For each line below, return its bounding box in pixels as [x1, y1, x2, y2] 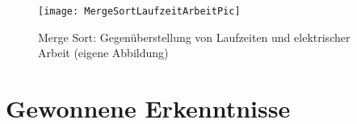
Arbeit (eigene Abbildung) [38, 44, 169, 61]
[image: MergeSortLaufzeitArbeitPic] [38, 6, 241, 17]
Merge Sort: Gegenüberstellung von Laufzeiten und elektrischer [38, 28, 351, 45]
